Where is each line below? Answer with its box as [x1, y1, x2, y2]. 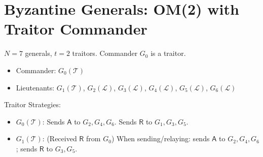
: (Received [42, 133, 77, 144]
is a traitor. [151, 48, 186, 58]
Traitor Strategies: [4, 99, 61, 110]
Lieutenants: [16, 82, 55, 92]
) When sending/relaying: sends [111, 133, 210, 144]
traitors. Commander [72, 48, 138, 58]
